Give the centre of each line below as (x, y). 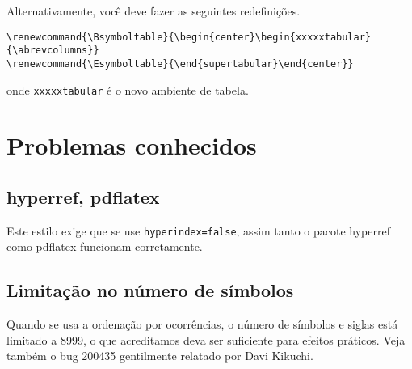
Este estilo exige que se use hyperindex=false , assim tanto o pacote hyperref (198, 230)
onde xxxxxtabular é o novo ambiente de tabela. (128, 89)
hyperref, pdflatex (83, 196)
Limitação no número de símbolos (150, 290)
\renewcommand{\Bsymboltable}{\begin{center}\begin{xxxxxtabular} (189, 37)
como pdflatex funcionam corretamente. (105, 246)
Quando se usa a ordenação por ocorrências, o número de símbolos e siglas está (202, 324)
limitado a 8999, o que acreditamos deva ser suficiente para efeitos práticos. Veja (206, 339)
